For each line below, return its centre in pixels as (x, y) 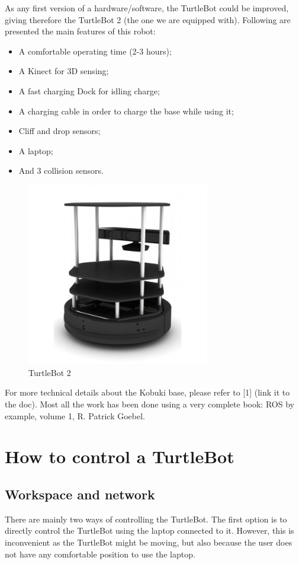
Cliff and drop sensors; (60, 131)
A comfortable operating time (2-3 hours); (95, 51)
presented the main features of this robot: (80, 31)
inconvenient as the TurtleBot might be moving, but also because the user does (149, 542)
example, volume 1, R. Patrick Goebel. (75, 415)
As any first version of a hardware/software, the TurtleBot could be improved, (147, 8)
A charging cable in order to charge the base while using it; (126, 111)
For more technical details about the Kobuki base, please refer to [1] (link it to (147, 392)
